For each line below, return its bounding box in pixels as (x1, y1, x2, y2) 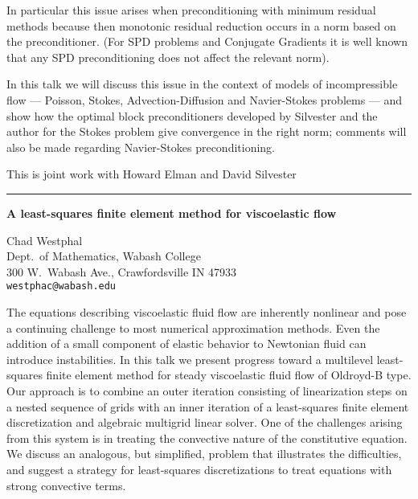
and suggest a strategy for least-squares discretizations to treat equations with (6, 460, 392, 477)
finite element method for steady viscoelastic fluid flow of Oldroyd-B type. (46, 366, 412, 383)
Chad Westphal (6, 231, 83, 248)
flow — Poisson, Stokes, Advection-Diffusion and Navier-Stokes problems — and (6, 91, 403, 108)
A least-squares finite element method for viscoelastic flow (6, 204, 337, 221)
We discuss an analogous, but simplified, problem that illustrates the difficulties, (6, 445, 402, 462)
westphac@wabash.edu (6, 280, 117, 292)
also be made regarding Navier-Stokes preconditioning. (6, 138, 275, 155)
